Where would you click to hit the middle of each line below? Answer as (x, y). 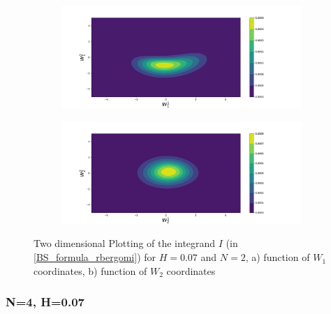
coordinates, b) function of (90, 270)
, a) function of (278, 257)
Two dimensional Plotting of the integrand (125, 243)
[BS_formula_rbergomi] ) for (95, 257)
